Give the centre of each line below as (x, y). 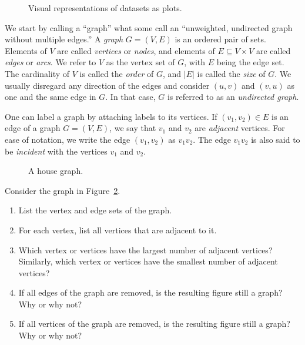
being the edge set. (250, 62)
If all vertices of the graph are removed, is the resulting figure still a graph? (154, 324)
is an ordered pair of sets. (220, 39)
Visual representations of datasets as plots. (105, 8)
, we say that (133, 128)
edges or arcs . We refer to (51, 62)
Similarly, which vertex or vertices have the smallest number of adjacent (148, 261)
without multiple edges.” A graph (64, 39)
